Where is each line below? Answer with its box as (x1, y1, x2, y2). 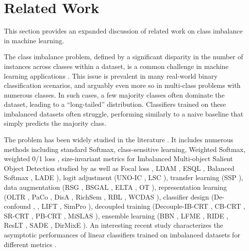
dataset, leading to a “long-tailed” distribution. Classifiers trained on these (4, 99, 226, 109)
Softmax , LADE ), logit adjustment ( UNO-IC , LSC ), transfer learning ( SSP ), (4, 172, 243, 183)
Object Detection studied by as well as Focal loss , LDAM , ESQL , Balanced (4, 163, 234, 173)
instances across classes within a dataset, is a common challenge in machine (4, 61, 229, 71)
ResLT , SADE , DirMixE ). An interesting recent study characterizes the (4, 220, 223, 230)
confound (4, 201, 31, 211)
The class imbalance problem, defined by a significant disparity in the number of (4, 51, 243, 62)
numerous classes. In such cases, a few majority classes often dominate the (4, 89, 225, 100)
